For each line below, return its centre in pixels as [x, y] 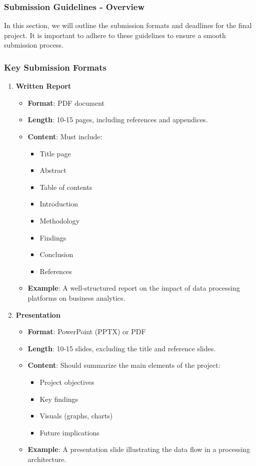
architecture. [47, 459]
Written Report [43, 86]
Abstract [53, 170]
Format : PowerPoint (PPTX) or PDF [87, 331]
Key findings [59, 399]
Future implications [69, 432]
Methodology [60, 220]
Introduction [59, 204]
